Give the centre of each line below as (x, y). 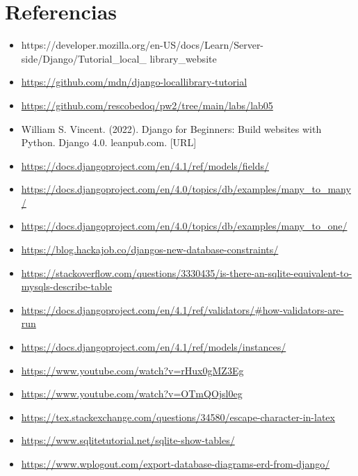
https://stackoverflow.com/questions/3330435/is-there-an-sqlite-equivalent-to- (187, 272)
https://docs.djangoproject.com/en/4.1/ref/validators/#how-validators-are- (182, 309)
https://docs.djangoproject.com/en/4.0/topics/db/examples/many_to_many (186, 189)
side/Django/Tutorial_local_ (84, 58)
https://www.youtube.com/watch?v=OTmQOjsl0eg (132, 394)
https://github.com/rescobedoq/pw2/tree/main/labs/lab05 (147, 105)
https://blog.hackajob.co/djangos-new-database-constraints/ (150, 249)
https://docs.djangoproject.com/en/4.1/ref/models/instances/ (154, 347)
